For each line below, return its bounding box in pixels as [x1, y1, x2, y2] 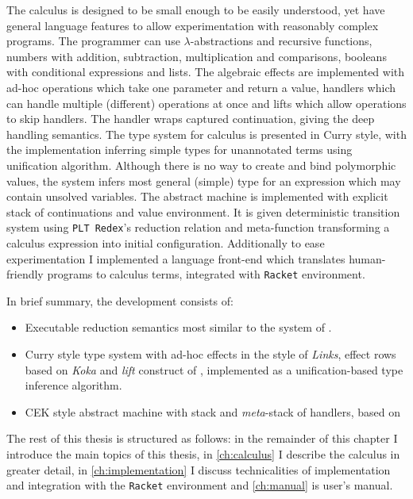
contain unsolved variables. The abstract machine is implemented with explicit [6, 188, 388, 205]
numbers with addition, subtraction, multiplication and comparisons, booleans [6, 48, 387, 64]
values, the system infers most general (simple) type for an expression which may [6, 172, 401, 189]
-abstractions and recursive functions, [190, 33, 372, 49]
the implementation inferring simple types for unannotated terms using [6, 141, 353, 158]
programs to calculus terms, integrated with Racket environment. [47, 266, 365, 282]
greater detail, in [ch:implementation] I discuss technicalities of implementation [6, 461, 391, 478]
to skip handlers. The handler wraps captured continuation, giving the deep [6, 110, 375, 127]
